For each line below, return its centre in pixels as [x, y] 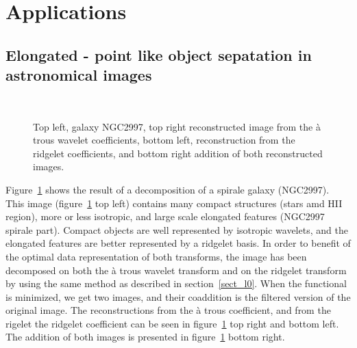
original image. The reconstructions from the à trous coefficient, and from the [168, 310]
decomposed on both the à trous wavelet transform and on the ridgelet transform [176, 270]
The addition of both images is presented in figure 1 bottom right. [145, 337]
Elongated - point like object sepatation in [159, 54]
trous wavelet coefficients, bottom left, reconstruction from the [164, 140]
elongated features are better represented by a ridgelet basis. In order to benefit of [178, 243]
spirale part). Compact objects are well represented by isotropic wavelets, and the [177, 229]
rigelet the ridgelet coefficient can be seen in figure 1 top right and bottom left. [172, 323]
